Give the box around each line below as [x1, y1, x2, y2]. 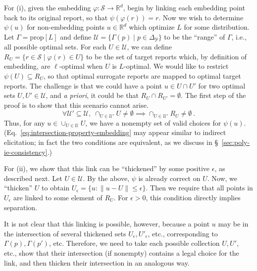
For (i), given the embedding [4, 2, 91, 12]
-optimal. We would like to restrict [124, 61, 229, 71]
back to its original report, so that [4, 12, 108, 22]
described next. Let [4, 173, 62, 183]
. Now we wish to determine [158, 12, 244, 22]
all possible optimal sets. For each [4, 42, 106, 52]
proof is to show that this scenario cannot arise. [4, 99, 149, 110]
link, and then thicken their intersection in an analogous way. [4, 257, 190, 268]
